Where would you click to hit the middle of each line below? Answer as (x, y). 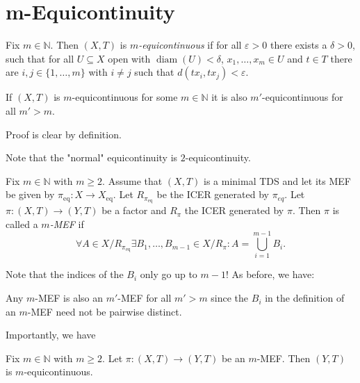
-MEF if (67, 223)
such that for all (40, 58)
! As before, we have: (270, 274)
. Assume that (132, 180)
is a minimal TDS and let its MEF (277, 180)
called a (22, 223)
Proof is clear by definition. (64, 134)
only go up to (169, 274)
